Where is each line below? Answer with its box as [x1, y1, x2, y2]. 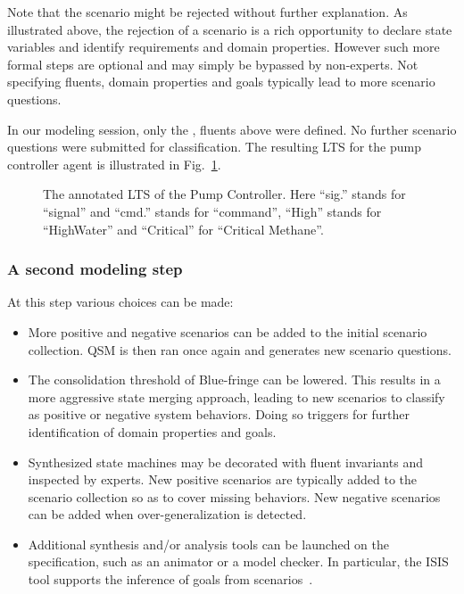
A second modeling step [7, 258, 183, 280]
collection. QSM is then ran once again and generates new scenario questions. [28, 340, 452, 359]
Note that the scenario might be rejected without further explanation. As [7, 3, 408, 21]
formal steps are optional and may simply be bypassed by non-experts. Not [7, 54, 418, 73]
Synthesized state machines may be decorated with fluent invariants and [28, 452, 423, 471]
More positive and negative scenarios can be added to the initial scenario [28, 322, 427, 341]
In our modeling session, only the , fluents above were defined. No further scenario [7, 120, 457, 138]
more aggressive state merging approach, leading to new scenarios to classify [28, 387, 445, 406]
